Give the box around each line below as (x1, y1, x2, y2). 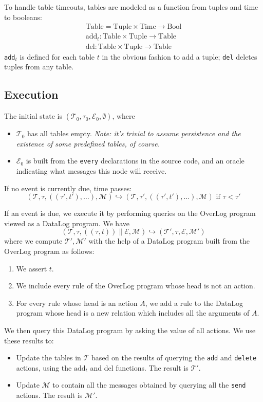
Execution (4, 86, 59, 102)
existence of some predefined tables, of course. (16, 138, 160, 149)
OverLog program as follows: (4, 246, 95, 256)
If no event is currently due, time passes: (4, 182, 132, 193)
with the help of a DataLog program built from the (88, 235, 250, 246)
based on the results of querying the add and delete (91, 352, 257, 363)
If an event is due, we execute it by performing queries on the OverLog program (4, 208, 256, 218)
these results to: (4, 335, 54, 345)
